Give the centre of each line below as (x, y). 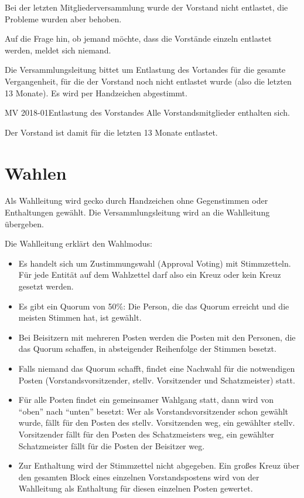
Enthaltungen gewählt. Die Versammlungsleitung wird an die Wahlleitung (137, 212)
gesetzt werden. (46, 286)
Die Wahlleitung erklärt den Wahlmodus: (79, 243)
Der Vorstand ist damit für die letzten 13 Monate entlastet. (111, 132)
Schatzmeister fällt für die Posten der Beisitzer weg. (112, 445)
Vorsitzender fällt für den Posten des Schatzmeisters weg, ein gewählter (146, 434)
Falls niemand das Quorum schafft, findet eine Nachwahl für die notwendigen (157, 368)
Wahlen (36, 172)
